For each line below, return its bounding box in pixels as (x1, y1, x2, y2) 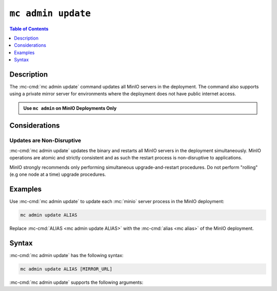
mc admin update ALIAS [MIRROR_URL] (20, 266, 113, 272)
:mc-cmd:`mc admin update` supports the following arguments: (9, 279, 144, 285)
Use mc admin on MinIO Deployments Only (23, 105, 117, 111)
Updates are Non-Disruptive (9, 137, 82, 144)
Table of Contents (9, 26, 49, 32)
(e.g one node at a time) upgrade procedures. (9, 171, 106, 177)
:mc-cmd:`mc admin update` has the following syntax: (9, 252, 124, 258)
